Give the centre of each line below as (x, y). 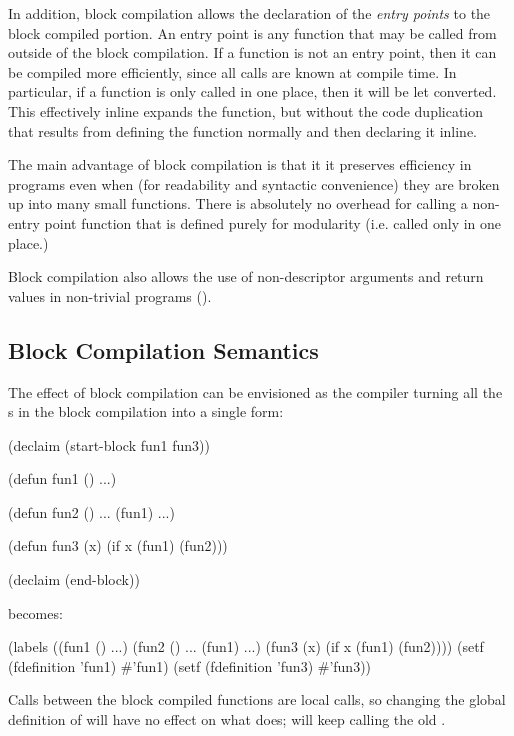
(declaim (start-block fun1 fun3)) (109, 444)
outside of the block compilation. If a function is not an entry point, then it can (252, 52)
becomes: (35, 612)
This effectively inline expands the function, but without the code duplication (246, 110)
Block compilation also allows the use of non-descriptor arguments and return (246, 276)
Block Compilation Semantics (163, 349)
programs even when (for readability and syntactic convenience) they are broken (254, 183)
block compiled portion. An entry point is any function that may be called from (252, 32)
